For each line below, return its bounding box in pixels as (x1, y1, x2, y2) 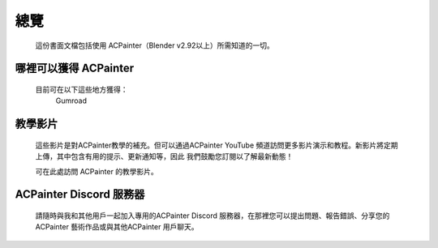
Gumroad (55, 96, 87, 105)
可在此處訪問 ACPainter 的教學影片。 (35, 166, 158, 176)
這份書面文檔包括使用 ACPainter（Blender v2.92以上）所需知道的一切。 (35, 41, 275, 50)
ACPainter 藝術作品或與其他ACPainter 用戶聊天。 (35, 222, 199, 232)
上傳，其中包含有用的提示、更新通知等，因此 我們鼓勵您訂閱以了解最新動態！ (35, 152, 294, 161)
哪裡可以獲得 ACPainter (15, 62, 135, 75)
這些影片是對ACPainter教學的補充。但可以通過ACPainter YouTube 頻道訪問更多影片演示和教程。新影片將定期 (35, 140, 398, 150)
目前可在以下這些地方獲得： (35, 84, 128, 94)
